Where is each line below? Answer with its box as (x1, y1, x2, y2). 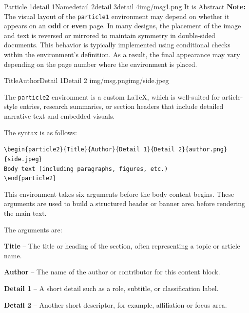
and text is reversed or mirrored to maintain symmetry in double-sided (4, 30, 215, 40)
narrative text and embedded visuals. (4, 111, 115, 121)
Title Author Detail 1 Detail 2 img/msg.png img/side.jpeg (4, 75, 169, 85)
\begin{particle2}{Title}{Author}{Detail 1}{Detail (4, 146, 175, 153)
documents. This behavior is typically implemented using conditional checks (4, 40, 230, 50)
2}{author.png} (178, 146, 228, 153)
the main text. (4, 208, 47, 218)
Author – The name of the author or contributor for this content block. (4, 267, 220, 277)
